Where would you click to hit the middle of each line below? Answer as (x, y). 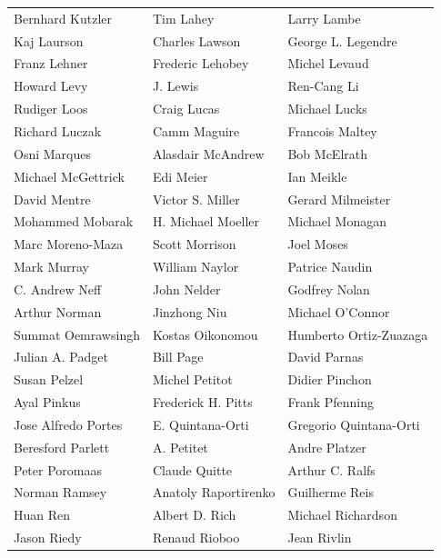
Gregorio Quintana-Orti (354, 424)
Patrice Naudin (330, 267)
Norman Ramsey (60, 492)
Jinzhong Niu (190, 311)
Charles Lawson (196, 40)
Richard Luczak (58, 130)
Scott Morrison (194, 244)
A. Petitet (180, 447)
